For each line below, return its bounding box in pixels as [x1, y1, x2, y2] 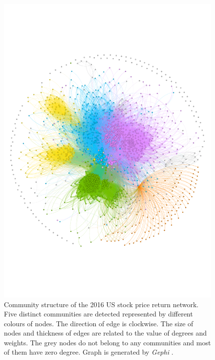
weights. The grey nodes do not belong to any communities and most [4, 337, 211, 347]
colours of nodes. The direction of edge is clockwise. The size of [4, 318, 193, 328]
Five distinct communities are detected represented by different [4, 309, 193, 319]
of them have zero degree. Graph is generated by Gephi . [4, 347, 173, 357]
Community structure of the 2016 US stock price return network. [4, 299, 199, 309]
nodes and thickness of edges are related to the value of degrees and [4, 328, 207, 338]
